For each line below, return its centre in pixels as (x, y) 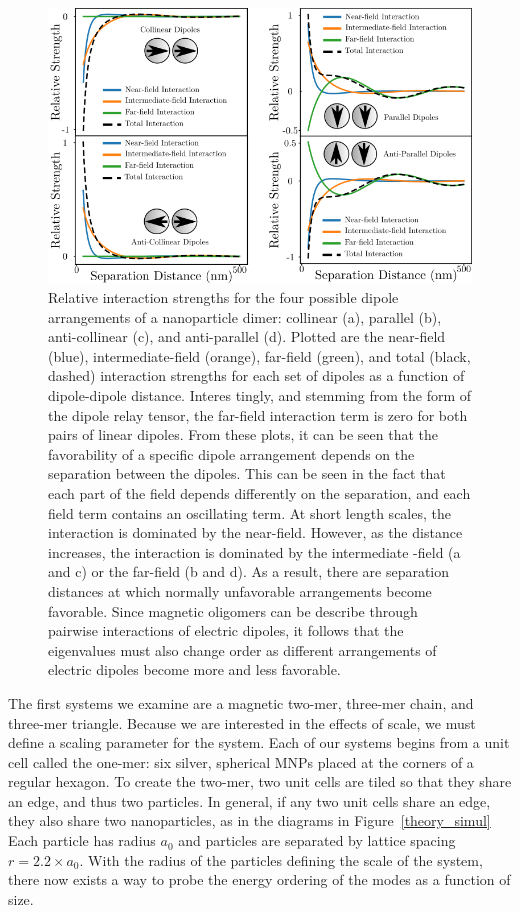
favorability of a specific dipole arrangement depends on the (231, 453)
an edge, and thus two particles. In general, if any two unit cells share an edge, (249, 800)
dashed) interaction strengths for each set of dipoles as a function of (256, 375)
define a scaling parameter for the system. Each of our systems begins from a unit (259, 742)
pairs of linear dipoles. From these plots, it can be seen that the (243, 434)
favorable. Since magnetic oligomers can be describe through (233, 610)
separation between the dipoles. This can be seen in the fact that (247, 473)
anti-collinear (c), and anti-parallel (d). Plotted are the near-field (247, 336)
